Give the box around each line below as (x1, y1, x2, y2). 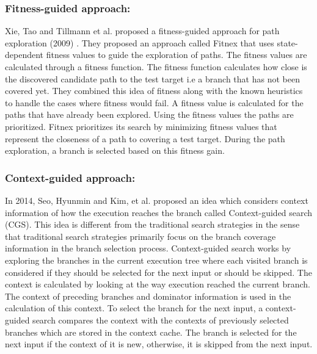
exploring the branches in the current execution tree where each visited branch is (5, 253, 308, 266)
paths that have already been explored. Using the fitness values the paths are (5, 108, 294, 121)
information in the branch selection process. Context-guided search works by (5, 242, 291, 255)
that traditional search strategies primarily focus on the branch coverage (5, 229, 276, 242)
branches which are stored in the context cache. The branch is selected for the (5, 325, 297, 338)
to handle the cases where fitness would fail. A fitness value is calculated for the (5, 96, 304, 109)
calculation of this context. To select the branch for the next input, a (5, 302, 263, 314)
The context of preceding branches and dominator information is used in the (5, 289, 291, 302)
